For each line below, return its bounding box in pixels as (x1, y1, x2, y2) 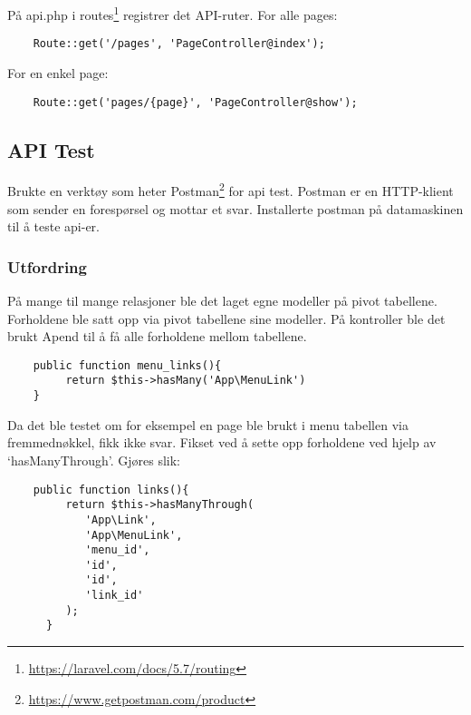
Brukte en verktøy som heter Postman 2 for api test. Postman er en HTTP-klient (7, 179, 454, 201)
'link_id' (84, 589, 144, 602)
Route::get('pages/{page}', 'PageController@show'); (33, 95, 358, 109)
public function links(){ (33, 483, 189, 496)
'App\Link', (84, 513, 157, 526)
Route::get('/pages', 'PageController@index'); (33, 37, 325, 51)
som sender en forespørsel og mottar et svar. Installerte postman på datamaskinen (7, 199, 464, 218)
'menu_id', (84, 544, 150, 557)
